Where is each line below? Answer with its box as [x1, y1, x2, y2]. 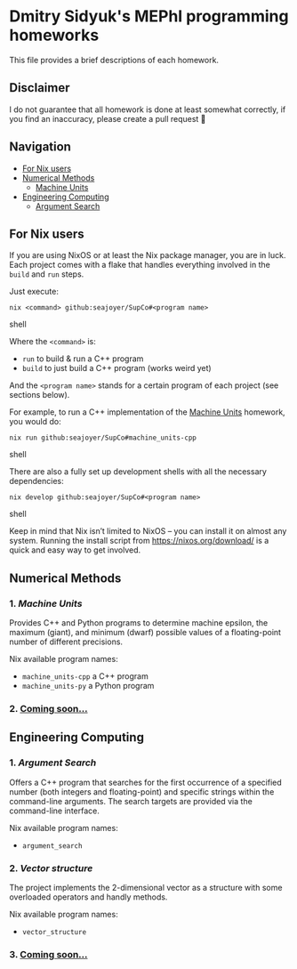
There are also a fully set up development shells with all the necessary [9, 466, 267, 477]
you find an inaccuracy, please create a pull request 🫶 [9, 113, 206, 124]
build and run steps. [9, 269, 84, 279]
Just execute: [9, 287, 60, 297]
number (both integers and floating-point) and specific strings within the [9, 786, 275, 797]
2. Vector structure [9, 861, 93, 874]
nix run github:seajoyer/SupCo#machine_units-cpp [9, 433, 197, 442]
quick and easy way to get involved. [9, 545, 141, 555]
